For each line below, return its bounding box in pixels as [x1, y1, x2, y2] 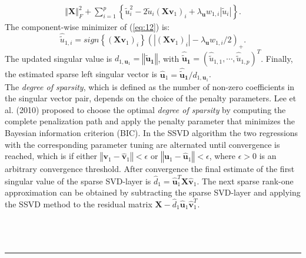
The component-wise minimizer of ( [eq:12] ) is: [5, 21, 170, 33]
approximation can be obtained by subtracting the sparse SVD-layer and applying [5, 186, 301, 199]
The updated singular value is [5, 52, 112, 64]
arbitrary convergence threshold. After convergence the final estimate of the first [5, 163, 295, 175]
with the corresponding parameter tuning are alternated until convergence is [5, 138, 280, 150]
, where [209, 150, 236, 162]
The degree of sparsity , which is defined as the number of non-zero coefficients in [5, 80, 295, 92]
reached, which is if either [5, 150, 97, 162]
